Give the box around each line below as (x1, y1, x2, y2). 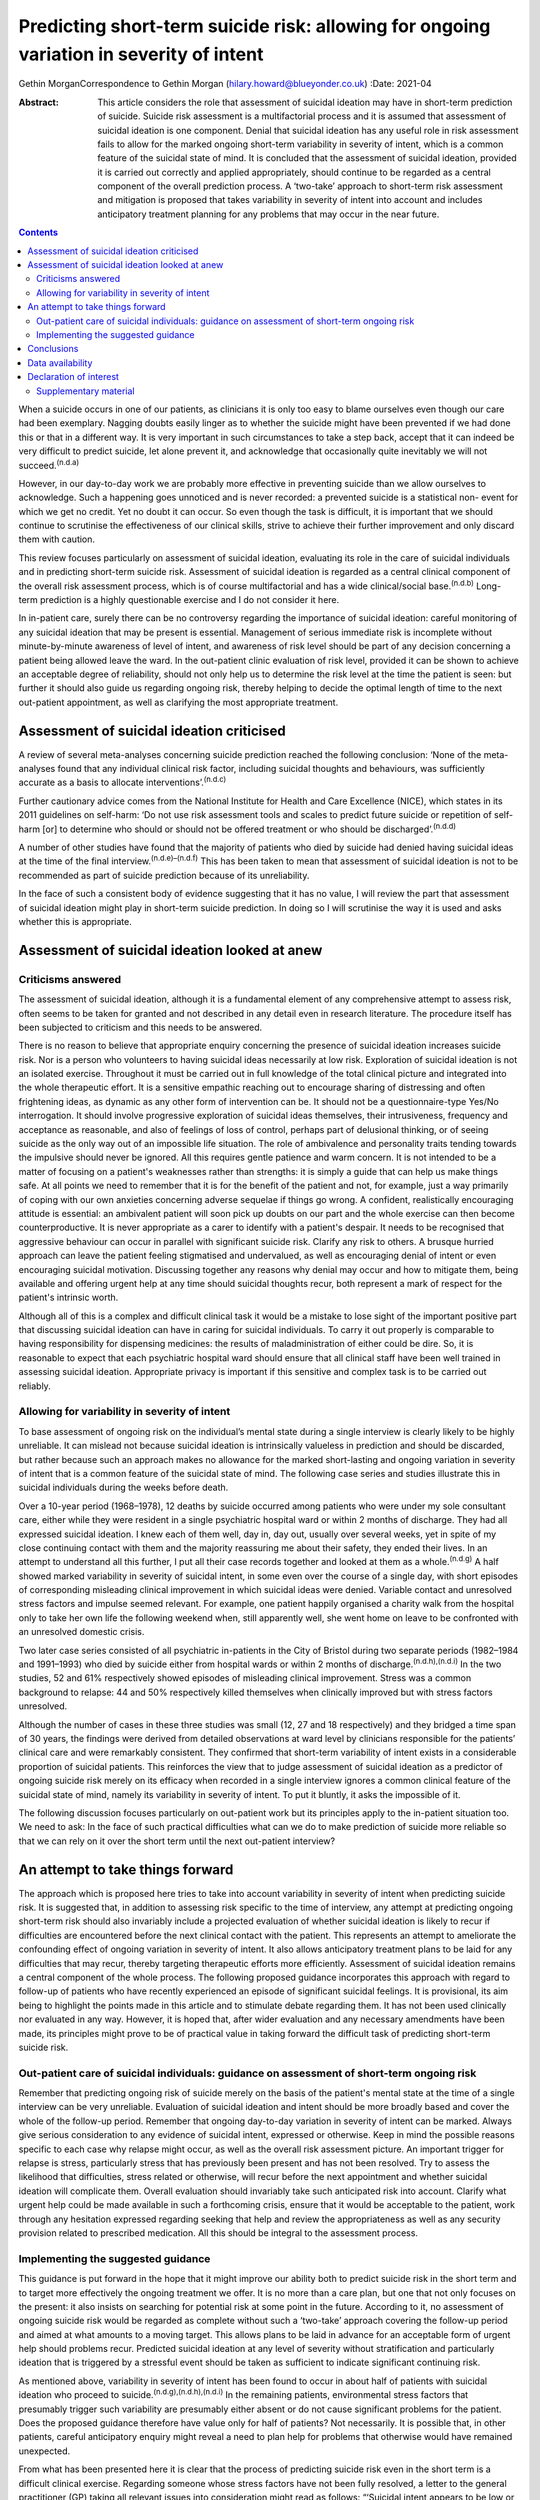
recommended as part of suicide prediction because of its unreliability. (18, 869, 310, 881)
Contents (18, 226, 59, 239)
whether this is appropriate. (18, 915, 132, 927)
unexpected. (18, 2445, 70, 2457)
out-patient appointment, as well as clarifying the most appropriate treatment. (18, 696, 339, 708)
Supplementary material (36, 385, 135, 397)
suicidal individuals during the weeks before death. (18, 1481, 229, 1494)
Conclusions (27, 343, 79, 355)
